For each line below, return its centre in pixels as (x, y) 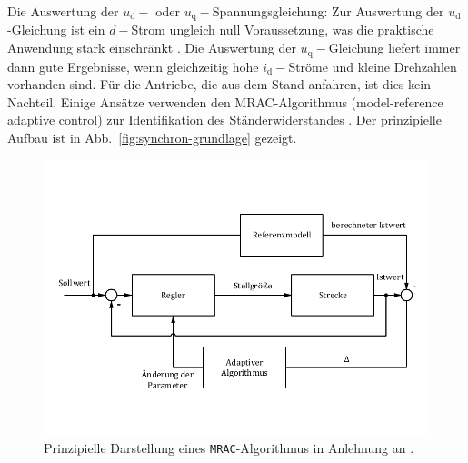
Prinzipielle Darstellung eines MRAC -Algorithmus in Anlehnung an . (229, 447)
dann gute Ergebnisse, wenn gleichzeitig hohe (133, 66)
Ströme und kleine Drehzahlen (373, 66)
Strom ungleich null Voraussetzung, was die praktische (283, 30)
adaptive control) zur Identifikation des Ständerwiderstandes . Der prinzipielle (224, 120)
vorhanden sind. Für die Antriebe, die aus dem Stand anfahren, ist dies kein (219, 84)
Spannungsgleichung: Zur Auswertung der (328, 11)
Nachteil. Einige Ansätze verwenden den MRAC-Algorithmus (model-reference (225, 101)
